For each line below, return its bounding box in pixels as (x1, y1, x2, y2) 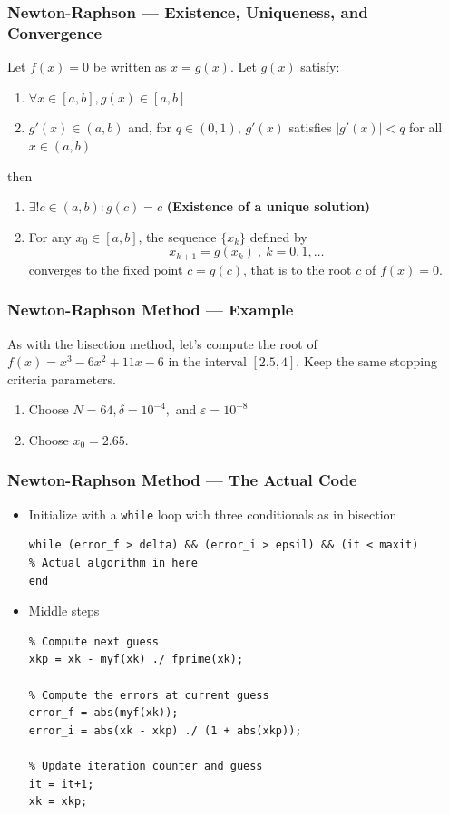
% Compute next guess (28, 635, 159, 648)
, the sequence (138, 227, 217, 246)
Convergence (7, 21, 102, 44)
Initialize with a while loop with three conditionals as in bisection (28, 504, 397, 523)
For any (28, 227, 72, 246)
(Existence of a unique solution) (166, 197, 371, 216)
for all (409, 118, 443, 137)
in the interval (168, 352, 247, 371)
